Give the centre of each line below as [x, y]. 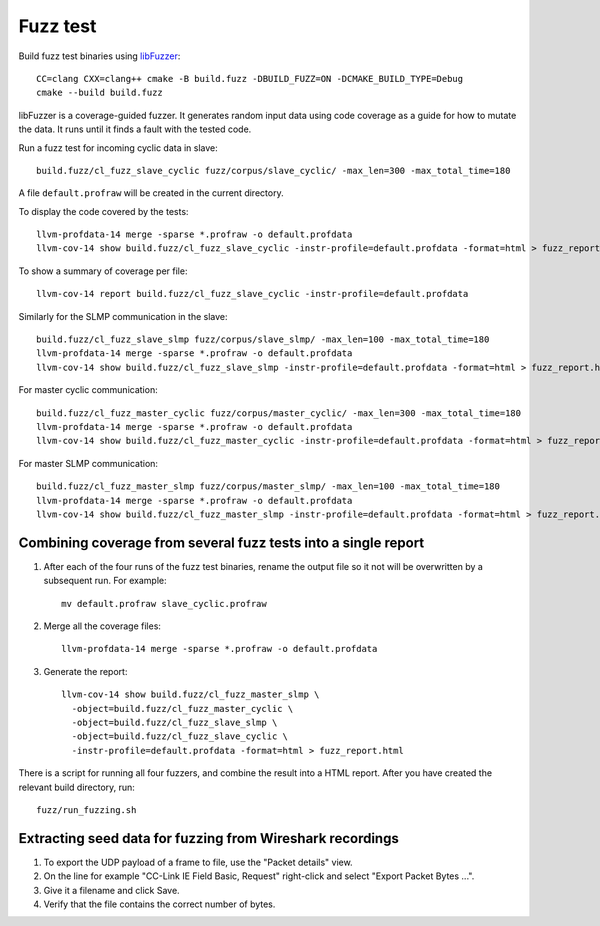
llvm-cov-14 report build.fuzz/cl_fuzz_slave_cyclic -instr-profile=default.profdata [252, 294]
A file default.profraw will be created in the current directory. [151, 193]
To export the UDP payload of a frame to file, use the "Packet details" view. [198, 862]
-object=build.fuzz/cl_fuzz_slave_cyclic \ [180, 736]
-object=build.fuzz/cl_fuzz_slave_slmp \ [174, 722]
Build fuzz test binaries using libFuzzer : [99, 56]
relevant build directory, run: [76, 787]
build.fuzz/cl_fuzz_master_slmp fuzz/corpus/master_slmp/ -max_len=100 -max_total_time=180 [268, 486]
